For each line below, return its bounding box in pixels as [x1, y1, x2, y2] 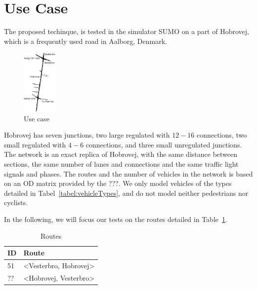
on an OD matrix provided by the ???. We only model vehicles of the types [4, 178, 232, 188]
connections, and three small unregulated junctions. [86, 139, 242, 149]
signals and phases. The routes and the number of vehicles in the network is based [4, 168, 253, 179]
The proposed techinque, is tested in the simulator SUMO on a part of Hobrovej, [4, 26, 249, 36]
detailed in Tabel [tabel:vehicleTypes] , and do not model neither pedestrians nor [4, 187, 249, 198]
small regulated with [4, 139, 66, 149]
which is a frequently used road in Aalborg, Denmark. [4, 36, 167, 46]
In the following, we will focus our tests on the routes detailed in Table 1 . [4, 214, 227, 224]
